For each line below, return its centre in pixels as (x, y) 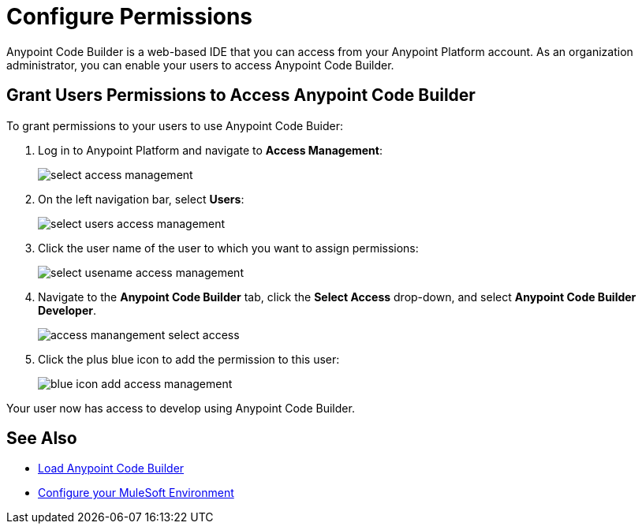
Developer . (67, 310)
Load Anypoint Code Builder (111, 468)
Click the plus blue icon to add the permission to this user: (189, 359)
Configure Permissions (130, 17)
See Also (42, 439)
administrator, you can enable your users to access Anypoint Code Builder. (200, 65)
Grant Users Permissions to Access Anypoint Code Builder (241, 95)
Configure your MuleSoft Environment (136, 493)
